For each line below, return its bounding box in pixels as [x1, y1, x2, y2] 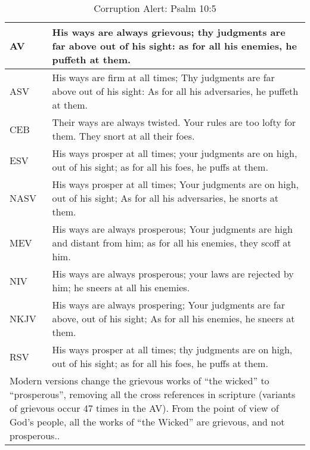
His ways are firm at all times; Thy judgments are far [52, 70, 275, 84]
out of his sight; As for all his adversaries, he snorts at [52, 191, 279, 205]
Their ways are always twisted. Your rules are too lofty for [52, 115, 296, 129]
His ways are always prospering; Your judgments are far [52, 298, 285, 312]
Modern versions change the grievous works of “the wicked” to [10, 374, 269, 387]
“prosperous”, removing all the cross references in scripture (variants [10, 387, 296, 401]
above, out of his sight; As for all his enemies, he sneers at [52, 312, 295, 325]
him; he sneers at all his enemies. [52, 281, 190, 294]
